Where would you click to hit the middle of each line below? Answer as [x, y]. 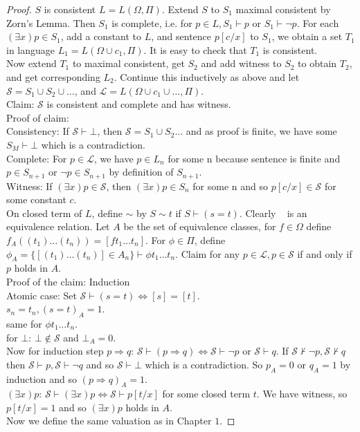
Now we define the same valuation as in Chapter [109, 421]
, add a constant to [101, 36]
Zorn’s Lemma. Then [51, 22]
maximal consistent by [283, 9]
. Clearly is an [273, 213]
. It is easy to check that [195, 49]
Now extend [31, 63]
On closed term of [44, 213]
